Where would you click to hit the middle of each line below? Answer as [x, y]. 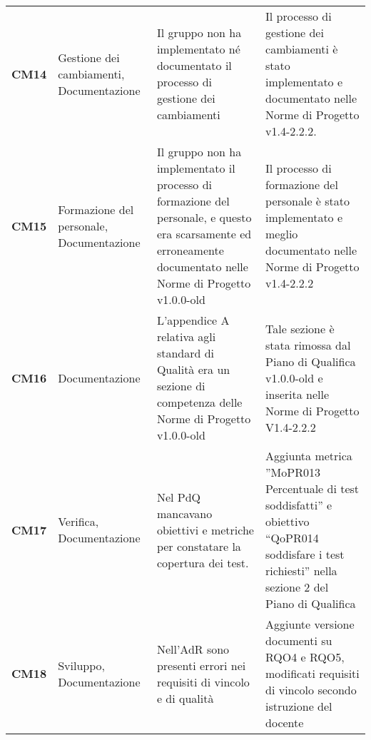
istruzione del [299, 706]
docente [285, 723]
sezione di [181, 386]
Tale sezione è [300, 328]
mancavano [184, 513]
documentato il [194, 65]
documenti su [299, 640]
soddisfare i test [305, 554]
